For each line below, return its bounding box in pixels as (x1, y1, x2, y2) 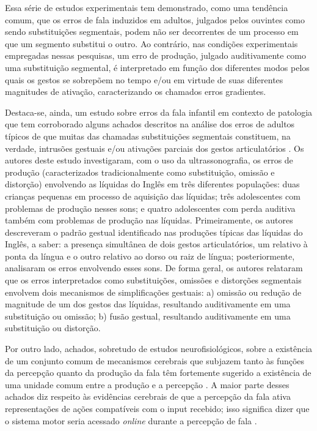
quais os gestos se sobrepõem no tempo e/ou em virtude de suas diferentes (5, 73, 283, 86)
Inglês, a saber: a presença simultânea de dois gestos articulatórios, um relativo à (5, 238, 308, 250)
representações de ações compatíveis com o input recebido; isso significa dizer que (5, 402, 310, 414)
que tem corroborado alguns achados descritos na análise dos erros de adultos (5, 118, 295, 130)
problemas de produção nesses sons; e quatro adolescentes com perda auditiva (5, 201, 296, 214)
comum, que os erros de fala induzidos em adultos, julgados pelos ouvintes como (5, 13, 305, 26)
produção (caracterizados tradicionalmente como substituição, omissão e (5, 165, 275, 178)
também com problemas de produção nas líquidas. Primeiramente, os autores (5, 214, 293, 227)
